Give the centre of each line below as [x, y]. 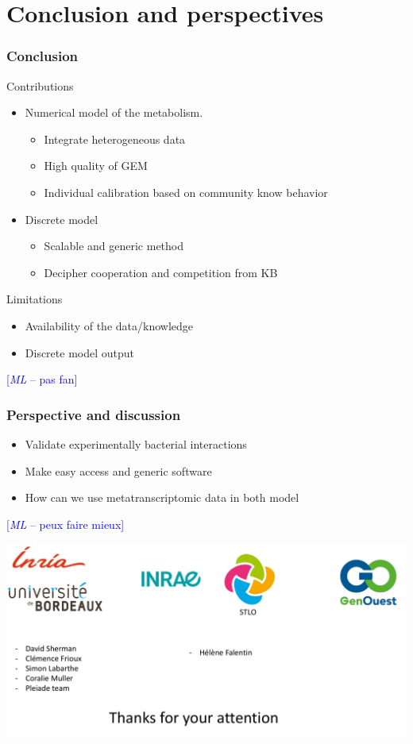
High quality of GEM [96, 166]
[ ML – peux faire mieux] [66, 524]
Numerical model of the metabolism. [114, 112]
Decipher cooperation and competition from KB [161, 272]
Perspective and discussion [94, 414]
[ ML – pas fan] [42, 379]
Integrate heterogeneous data [115, 139]
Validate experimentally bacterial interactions [136, 443]
